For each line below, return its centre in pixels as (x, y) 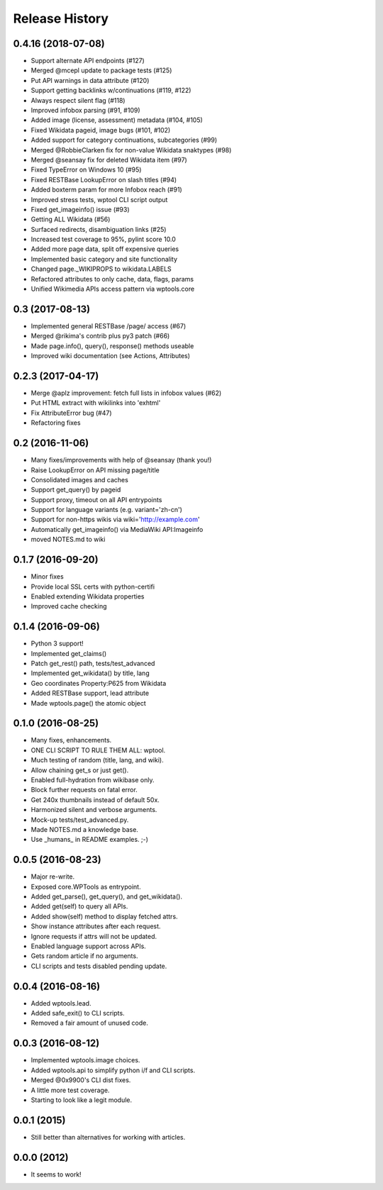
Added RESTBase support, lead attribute (90, 693)
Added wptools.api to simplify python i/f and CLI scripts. (113, 1070)
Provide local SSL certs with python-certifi (93, 586)
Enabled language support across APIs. (89, 946)
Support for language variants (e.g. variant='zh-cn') (106, 510)
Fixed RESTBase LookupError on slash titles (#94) (104, 179)
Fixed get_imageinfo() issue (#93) (81, 209)
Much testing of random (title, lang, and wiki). (97, 760)
